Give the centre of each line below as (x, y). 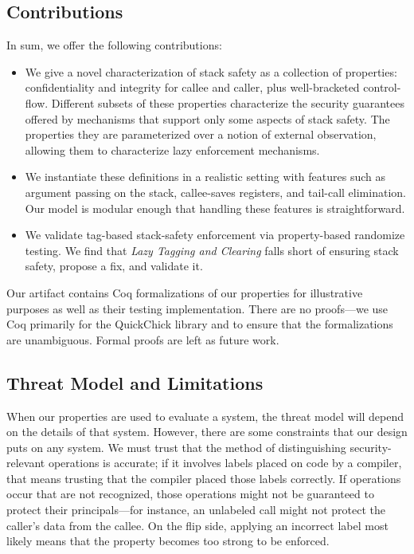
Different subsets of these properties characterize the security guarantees (228, 102)
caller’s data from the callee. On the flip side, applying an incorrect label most (197, 525)
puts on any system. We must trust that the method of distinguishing (176, 447)
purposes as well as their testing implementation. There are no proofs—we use (197, 308)
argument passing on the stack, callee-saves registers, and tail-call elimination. (215, 192)
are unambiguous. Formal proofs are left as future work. (143, 339)
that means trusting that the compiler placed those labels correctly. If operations (204, 478)
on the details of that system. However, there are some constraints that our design (207, 432)
